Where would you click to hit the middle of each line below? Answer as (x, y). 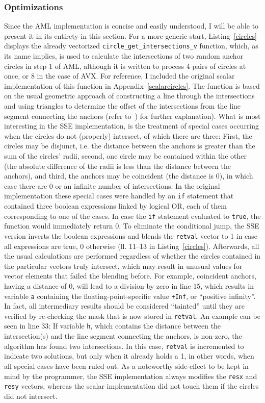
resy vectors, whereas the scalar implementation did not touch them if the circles (131, 386)
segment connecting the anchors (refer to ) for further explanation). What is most (132, 116)
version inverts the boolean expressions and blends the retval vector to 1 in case (131, 235)
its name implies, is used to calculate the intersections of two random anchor (124, 56)
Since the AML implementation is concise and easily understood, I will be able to (131, 26)
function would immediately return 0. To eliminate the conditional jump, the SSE (132, 226)
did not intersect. (31, 396)
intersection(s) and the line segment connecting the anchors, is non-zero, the (123, 336)
